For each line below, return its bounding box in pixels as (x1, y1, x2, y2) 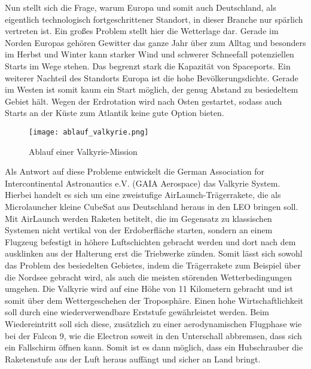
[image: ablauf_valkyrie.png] (29, 127, 149, 136)
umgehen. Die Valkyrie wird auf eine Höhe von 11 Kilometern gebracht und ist (5, 282, 294, 295)
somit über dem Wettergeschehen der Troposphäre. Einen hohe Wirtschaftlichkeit (5, 294, 304, 306)
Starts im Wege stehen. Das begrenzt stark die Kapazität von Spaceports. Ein (5, 59, 291, 72)
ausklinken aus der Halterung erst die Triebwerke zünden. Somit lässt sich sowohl (5, 247, 303, 260)
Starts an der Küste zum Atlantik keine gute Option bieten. (5, 106, 224, 119)
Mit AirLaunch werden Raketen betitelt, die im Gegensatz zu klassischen (5, 212, 272, 224)
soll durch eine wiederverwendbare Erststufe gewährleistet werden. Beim (5, 306, 269, 318)
